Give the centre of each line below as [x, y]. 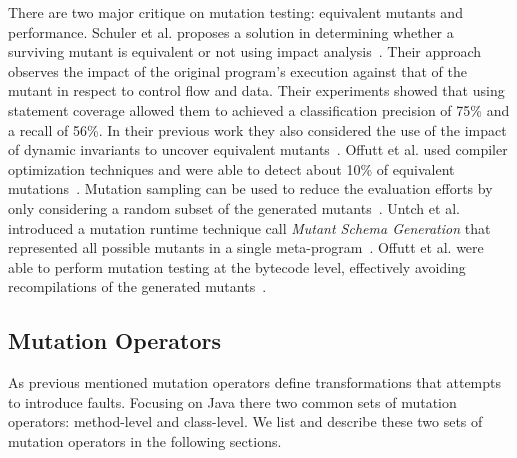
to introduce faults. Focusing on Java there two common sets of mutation [232, 401]
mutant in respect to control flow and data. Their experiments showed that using [256, 90]
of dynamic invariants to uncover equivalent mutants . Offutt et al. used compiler [258, 149]
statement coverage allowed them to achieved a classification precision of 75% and [259, 109]
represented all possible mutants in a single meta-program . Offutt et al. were [246, 247]
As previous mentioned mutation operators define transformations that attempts [255, 382]
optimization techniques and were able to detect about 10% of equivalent [231, 168]
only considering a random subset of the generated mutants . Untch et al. [234, 207]
